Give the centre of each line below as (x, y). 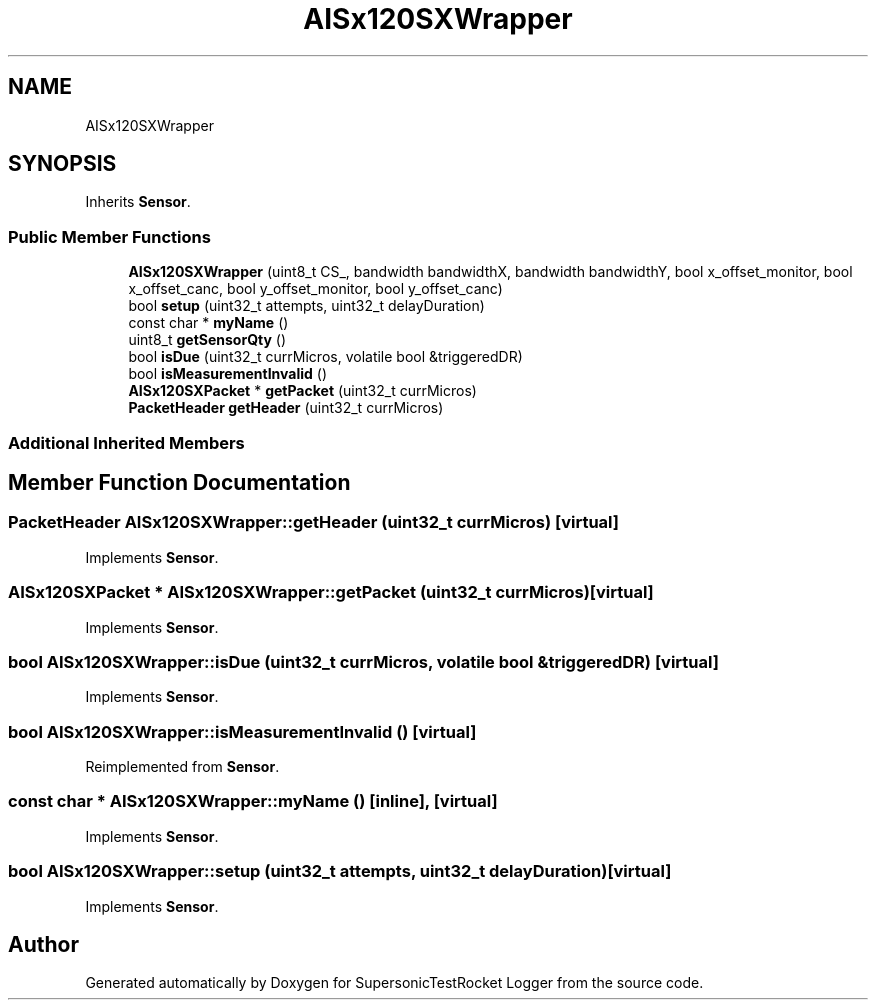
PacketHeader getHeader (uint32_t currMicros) (286, 408)
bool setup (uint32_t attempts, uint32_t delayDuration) (306, 306)
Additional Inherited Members (126, 442)
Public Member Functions (109, 236)
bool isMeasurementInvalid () (227, 374)
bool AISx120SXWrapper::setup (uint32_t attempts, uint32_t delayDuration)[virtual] (340, 871)
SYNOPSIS (62, 164)
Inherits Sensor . (138, 202)
